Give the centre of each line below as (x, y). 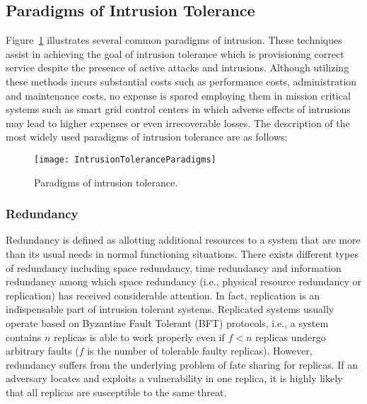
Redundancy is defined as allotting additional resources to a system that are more (183, 240)
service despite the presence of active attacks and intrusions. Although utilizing (177, 67)
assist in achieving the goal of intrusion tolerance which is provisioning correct (175, 53)
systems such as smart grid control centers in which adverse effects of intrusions (178, 109)
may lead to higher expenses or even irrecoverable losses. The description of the (178, 123)
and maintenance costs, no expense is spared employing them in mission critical (178, 95)
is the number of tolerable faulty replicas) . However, (200, 351)
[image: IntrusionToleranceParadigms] (125, 159)
